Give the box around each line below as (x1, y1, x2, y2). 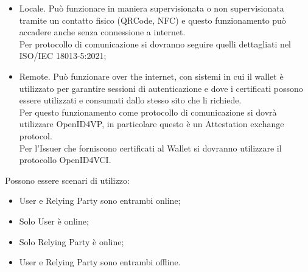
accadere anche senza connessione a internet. (19, 26, 186, 38)
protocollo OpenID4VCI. (19, 153, 111, 166)
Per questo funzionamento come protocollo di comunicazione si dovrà (19, 105, 277, 118)
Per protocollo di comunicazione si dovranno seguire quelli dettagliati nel (19, 37, 291, 50)
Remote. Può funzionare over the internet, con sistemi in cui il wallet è (19, 69, 284, 82)
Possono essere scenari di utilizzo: (5, 173, 130, 186)
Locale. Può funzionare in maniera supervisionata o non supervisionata (19, 2, 284, 14)
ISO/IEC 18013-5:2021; (19, 49, 107, 62)
